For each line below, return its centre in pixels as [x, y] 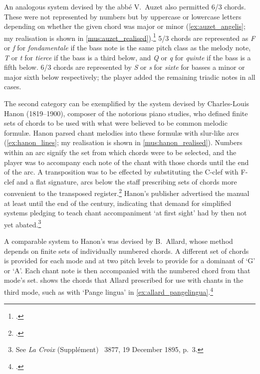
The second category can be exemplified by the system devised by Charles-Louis [127, 103]
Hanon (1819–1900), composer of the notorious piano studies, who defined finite [126, 113]
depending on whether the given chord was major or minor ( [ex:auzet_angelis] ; [125, 26]
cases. [13, 87]
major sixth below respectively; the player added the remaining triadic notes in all [130, 77]
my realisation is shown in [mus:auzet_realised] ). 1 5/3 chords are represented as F [130, 37]
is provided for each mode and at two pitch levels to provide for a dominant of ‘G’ [130, 261]
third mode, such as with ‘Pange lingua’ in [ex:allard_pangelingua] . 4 [109, 291]
